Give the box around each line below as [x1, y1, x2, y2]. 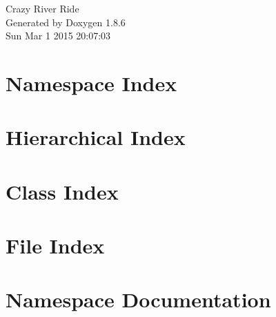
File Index [6, 231, 105, 260]
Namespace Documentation [6, 285, 271, 314]
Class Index [6, 177, 119, 205]
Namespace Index [6, 68, 177, 97]
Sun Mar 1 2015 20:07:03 [6, 28, 111, 43]
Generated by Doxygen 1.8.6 [6, 15, 126, 29]
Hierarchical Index [6, 123, 186, 151]
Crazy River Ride [6, 1, 79, 15]
